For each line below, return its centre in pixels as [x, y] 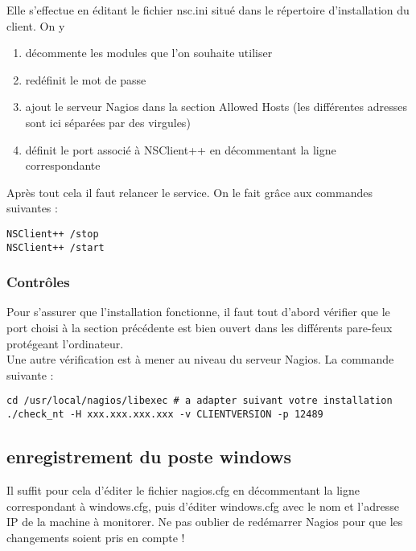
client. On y [36, 25]
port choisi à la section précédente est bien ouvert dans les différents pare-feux [200, 328]
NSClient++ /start [56, 247]
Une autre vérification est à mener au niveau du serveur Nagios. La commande [200, 359]
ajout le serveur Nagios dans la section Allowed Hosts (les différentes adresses [216, 107]
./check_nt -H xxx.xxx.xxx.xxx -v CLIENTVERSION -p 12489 [165, 415]
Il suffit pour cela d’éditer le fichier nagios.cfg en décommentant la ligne [183, 489]
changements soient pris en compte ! [96, 537]
